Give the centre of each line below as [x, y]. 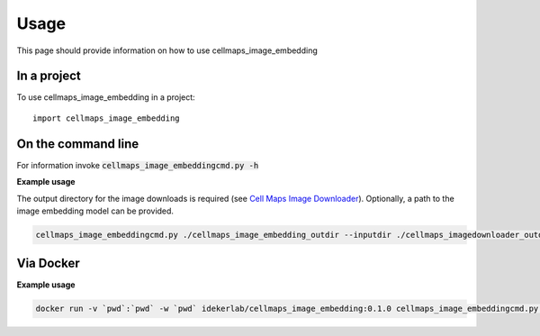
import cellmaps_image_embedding [106, 118]
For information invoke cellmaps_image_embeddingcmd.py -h [138, 165]
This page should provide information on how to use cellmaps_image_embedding [167, 50]
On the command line [78, 144]
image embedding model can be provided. [95, 211]
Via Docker [48, 263]
